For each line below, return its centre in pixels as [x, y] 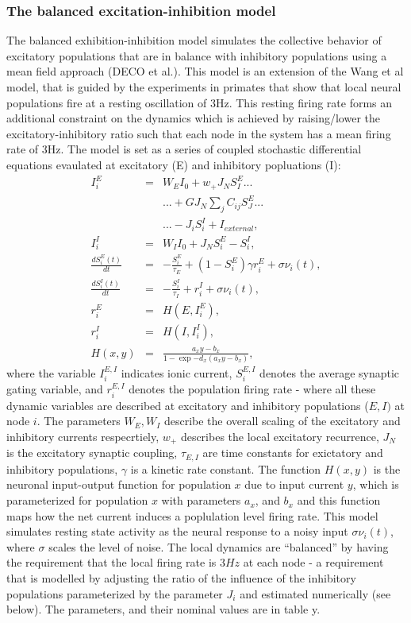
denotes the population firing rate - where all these [252, 389]
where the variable [51, 372]
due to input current [294, 484]
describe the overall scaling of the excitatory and [282, 421]
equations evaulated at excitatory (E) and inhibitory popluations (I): [174, 164]
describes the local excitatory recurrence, [280, 436]
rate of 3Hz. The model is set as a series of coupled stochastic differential [184, 149]
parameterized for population [77, 500]
